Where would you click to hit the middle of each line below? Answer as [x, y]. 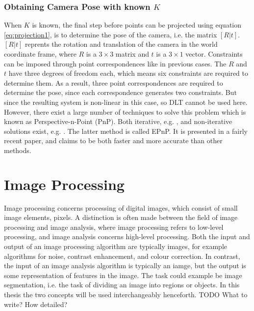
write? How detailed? [36, 304]
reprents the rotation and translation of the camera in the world [121, 44]
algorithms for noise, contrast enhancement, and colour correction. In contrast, [122, 256]
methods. [18, 150]
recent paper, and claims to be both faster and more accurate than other [113, 140]
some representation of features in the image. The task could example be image [123, 275]
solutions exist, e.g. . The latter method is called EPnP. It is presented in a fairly [126, 131]
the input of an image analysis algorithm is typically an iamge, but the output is [125, 265]
